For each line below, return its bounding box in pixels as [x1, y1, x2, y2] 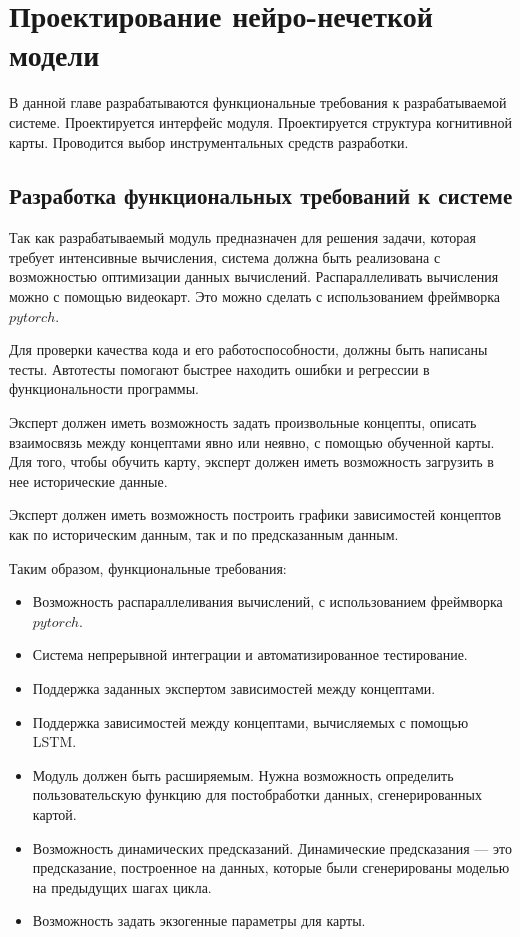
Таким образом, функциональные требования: [9, 557, 287, 578]
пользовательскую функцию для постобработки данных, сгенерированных [32, 784, 483, 805]
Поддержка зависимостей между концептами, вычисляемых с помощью [32, 711, 469, 732]
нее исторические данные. [9, 470, 168, 491]
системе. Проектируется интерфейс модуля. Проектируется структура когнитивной [9, 111, 512, 132]
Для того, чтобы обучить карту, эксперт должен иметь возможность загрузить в [9, 451, 494, 472]
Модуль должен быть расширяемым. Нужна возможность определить [32, 764, 454, 785]
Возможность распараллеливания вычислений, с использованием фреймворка [32, 591, 503, 612]
